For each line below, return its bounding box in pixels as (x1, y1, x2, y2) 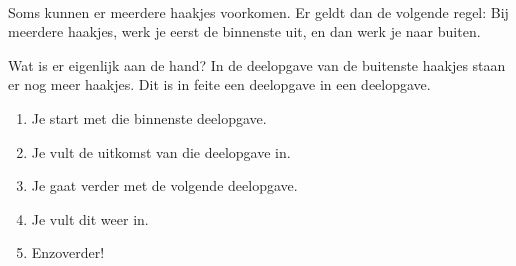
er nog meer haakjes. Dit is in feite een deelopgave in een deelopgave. (8, 74, 431, 95)
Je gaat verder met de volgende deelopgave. (31, 175, 298, 196)
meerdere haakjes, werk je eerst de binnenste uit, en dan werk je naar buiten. (8, 21, 481, 42)
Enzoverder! (31, 242, 105, 263)
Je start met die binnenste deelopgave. (31, 107, 267, 128)
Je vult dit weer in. (31, 208, 149, 229)
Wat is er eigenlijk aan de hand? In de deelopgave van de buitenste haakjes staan (8, 54, 506, 75)
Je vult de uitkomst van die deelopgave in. (31, 141, 291, 162)
